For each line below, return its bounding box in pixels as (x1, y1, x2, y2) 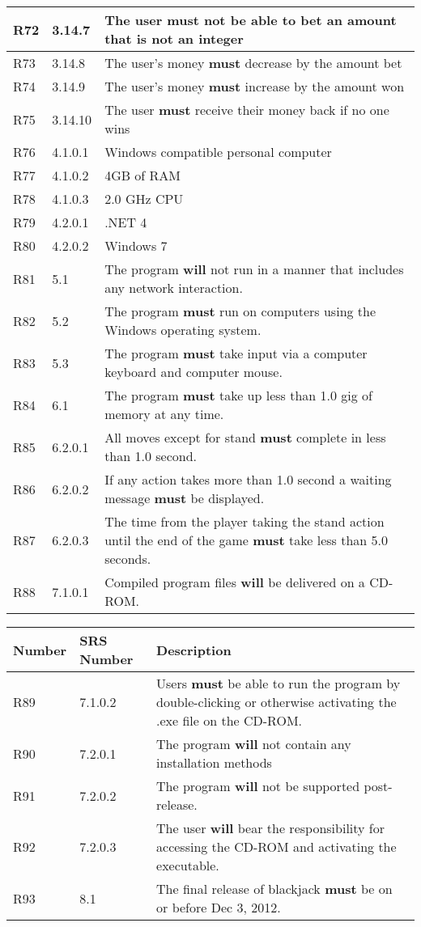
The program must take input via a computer (104, 344, 368, 362)
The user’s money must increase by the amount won (104, 77, 405, 95)
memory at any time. (104, 404, 224, 423)
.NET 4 (104, 213, 147, 231)
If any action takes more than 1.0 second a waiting (104, 470, 392, 489)
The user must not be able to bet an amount (104, 11, 397, 29)
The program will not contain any (156, 734, 351, 753)
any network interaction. (104, 278, 243, 297)
